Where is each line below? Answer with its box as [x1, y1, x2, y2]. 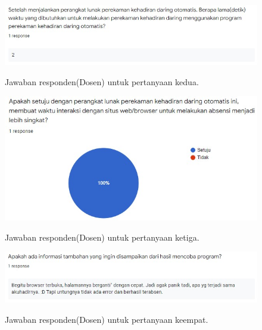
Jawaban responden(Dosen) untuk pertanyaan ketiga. [5, 231, 199, 243]
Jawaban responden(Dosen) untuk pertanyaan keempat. [5, 313, 208, 325]
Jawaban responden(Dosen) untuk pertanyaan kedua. [5, 75, 199, 88]
